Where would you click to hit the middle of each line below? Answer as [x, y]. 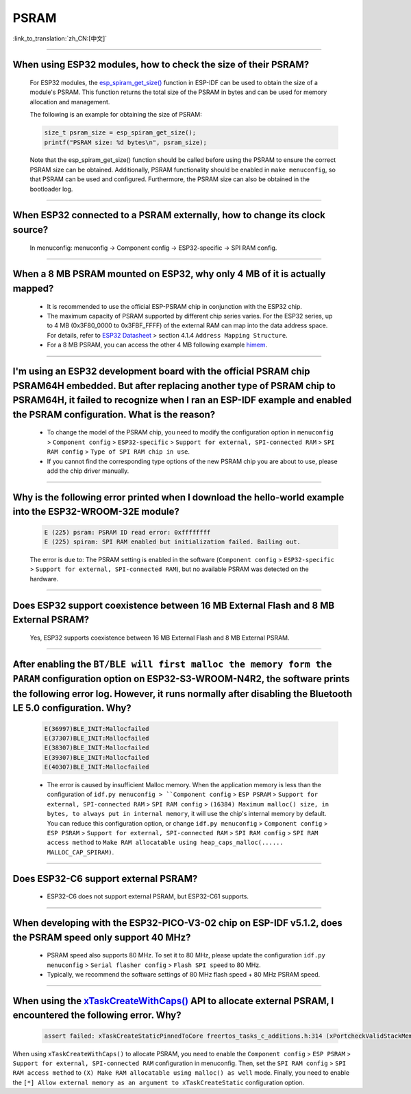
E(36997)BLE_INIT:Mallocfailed [97, 729]
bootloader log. [51, 189]
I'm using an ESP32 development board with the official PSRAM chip [162, 372]
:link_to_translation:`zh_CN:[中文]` [60, 38]
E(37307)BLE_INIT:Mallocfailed [97, 738]
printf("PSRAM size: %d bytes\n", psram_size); [125, 142]
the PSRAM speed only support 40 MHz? [102, 937]
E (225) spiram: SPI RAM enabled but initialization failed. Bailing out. [173, 542]
